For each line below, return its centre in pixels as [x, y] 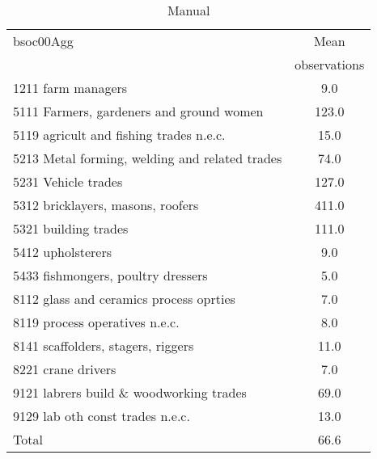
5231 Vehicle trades [68, 181]
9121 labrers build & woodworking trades [130, 392]
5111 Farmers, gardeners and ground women [138, 111]
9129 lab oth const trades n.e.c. [102, 416]
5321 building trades [71, 228]
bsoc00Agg [43, 41]
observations [330, 64]
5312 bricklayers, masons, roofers [106, 205]
